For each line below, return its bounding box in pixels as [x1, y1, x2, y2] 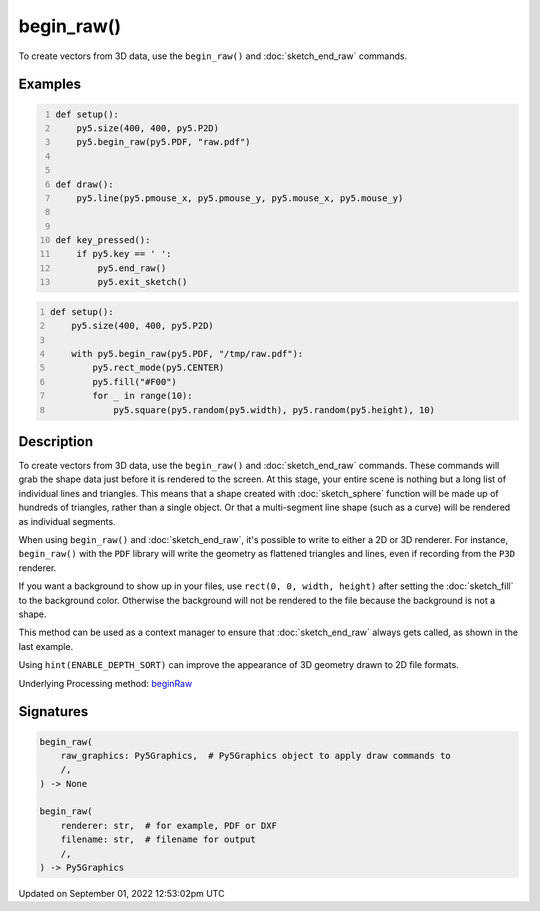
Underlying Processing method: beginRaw [18, 677, 193, 689]
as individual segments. [18, 515, 116, 527]
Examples [18, 76, 82, 93]
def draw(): [55, 178, 114, 190]
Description [18, 433, 94, 450]
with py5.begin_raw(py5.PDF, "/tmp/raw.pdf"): [71, 348, 304, 359]
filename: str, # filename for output [60, 834, 257, 845]
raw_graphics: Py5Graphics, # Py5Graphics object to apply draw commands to [60, 750, 452, 761]
